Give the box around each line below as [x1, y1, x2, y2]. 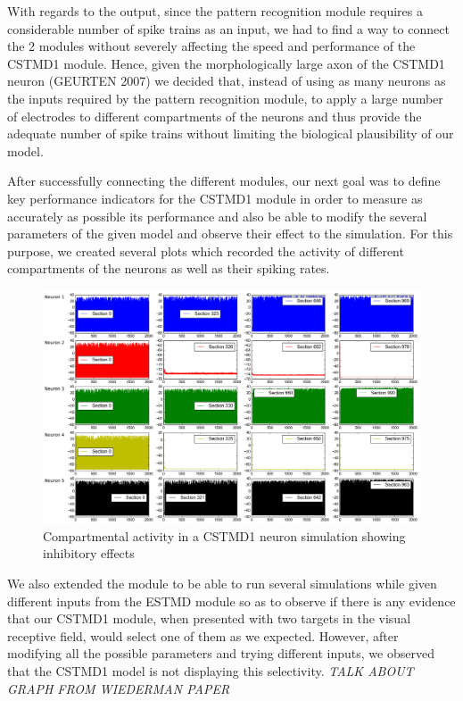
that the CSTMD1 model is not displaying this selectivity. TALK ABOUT [7, 661, 414, 680]
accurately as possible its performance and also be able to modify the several [7, 206, 427, 225]
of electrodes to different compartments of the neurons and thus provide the [7, 106, 422, 125]
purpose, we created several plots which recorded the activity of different [7, 241, 404, 260]
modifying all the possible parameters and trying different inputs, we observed [7, 644, 434, 663]
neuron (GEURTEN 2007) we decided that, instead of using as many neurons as [7, 71, 446, 90]
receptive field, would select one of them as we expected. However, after [7, 626, 399, 645]
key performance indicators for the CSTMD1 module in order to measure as [7, 188, 423, 207]
